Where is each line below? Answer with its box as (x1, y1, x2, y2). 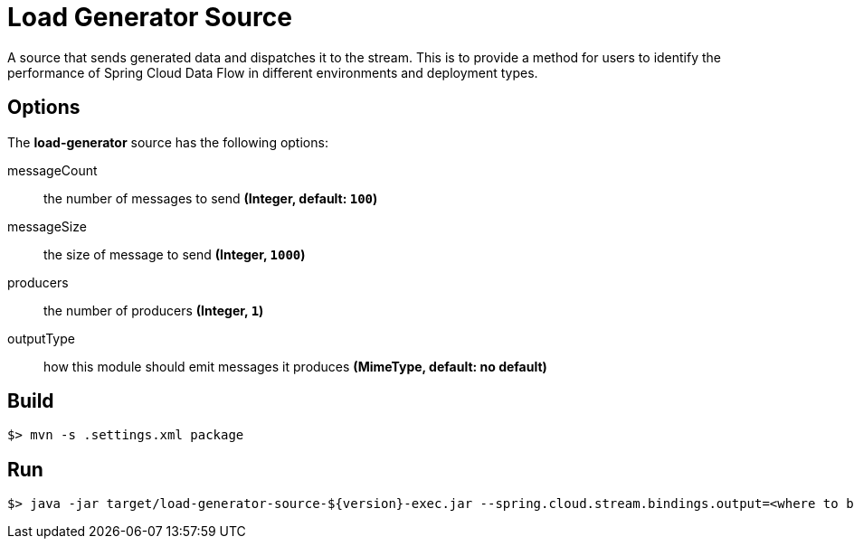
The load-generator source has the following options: (7, 134, 328, 150)
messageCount (7, 162, 98, 178)
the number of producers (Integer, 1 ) (43, 302, 264, 318)
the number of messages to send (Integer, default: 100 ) (43, 190, 378, 206)
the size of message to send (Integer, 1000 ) (43, 246, 306, 262)
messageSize (7, 218, 87, 234)
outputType (7, 330, 75, 346)
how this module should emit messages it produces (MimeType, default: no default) (43, 358, 547, 374)
